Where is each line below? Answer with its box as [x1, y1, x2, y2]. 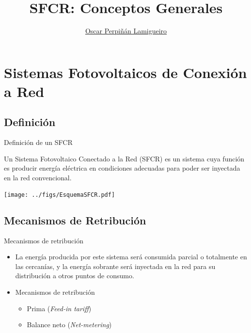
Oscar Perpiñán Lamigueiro [85, 26, 167, 36]
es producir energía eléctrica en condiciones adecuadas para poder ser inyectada [4, 163, 240, 173]
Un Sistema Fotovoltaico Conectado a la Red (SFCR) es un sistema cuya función [4, 153, 245, 163]
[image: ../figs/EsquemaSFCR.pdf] [4, 191, 115, 198]
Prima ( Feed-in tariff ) [27, 303, 92, 313]
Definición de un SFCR [4, 137, 73, 147]
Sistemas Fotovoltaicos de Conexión [4, 62, 247, 82]
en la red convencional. [4, 173, 72, 183]
